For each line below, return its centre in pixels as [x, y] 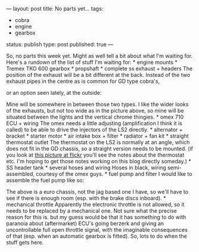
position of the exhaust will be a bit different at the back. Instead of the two [98, 75]
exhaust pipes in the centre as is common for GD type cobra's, [83, 81]
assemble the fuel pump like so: [45, 180]
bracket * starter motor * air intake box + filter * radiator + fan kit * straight [97, 136]
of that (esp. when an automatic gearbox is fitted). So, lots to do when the [97, 236]
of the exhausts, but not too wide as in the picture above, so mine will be [95, 111]
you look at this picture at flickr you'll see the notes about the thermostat [95, 155]
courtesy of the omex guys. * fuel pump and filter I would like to [114, 174]
